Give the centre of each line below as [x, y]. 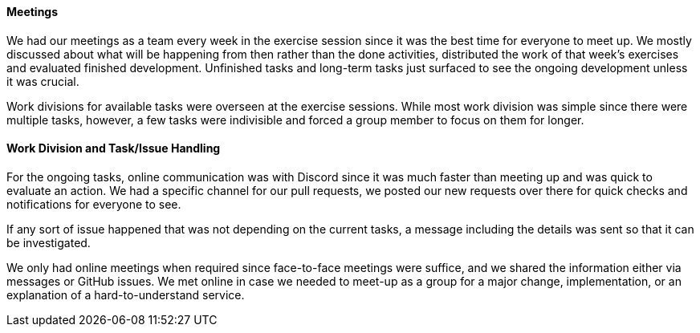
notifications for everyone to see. [94, 204]
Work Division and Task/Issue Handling [114, 148]
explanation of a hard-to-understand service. [126, 294]
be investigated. [49, 242]
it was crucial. [43, 81]
